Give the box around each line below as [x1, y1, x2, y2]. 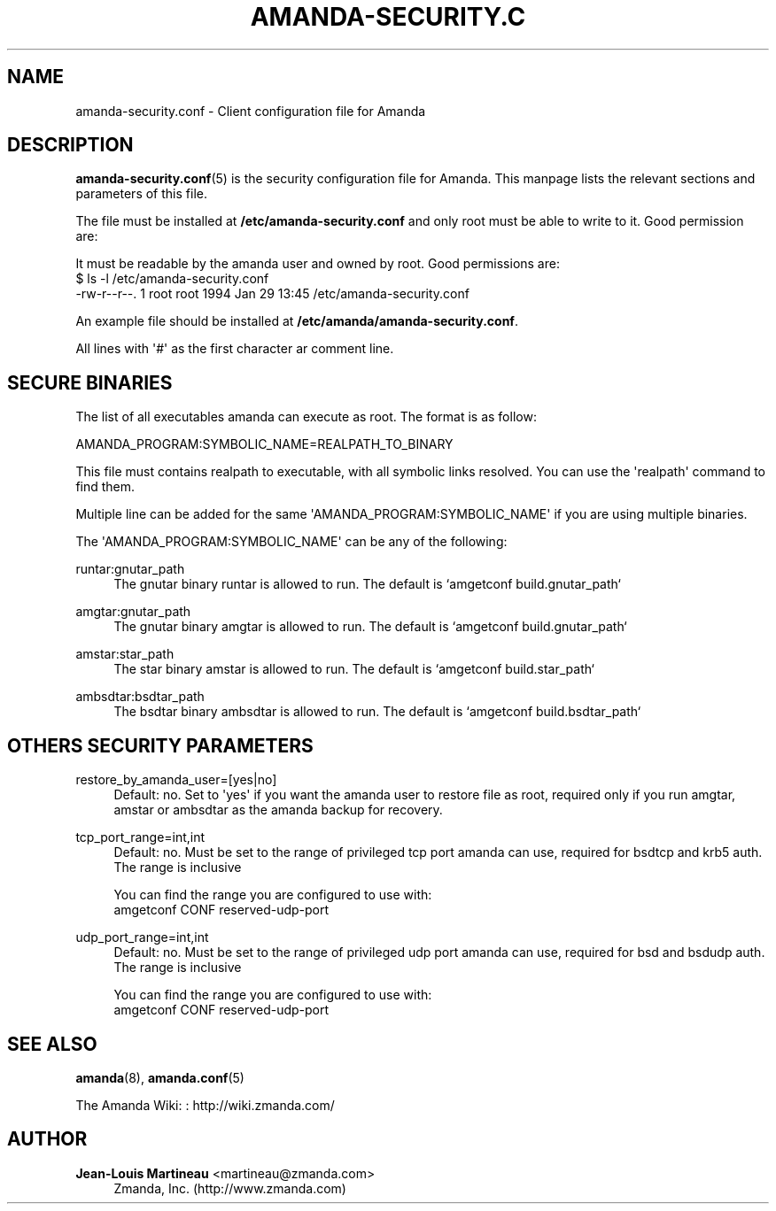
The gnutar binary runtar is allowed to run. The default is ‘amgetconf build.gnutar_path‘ [113, 576, 621, 592]
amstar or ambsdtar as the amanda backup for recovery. [113, 802, 443, 818]
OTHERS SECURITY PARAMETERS [7, 734, 314, 757]
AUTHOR [7, 1128, 88, 1151]
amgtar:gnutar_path [75, 604, 191, 620]
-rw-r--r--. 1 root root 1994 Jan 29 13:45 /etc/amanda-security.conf [75, 286, 469, 302]
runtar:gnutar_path [75, 561, 185, 577]
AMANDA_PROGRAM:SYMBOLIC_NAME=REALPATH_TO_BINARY [75, 436, 454, 452]
